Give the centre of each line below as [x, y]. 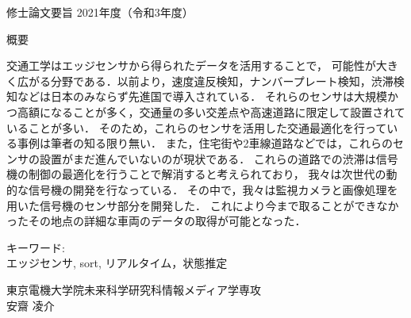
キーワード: [36, 247]
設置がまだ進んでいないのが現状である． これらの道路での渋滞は [207, 158]
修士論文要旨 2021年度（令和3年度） [100, 12]
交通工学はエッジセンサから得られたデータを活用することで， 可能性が [191, 65]
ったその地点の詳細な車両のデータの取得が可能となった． [156, 221]
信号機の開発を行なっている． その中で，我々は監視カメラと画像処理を [213, 189]
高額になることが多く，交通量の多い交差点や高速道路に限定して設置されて [211, 111]
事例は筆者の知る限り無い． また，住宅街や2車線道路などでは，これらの [205, 143]
